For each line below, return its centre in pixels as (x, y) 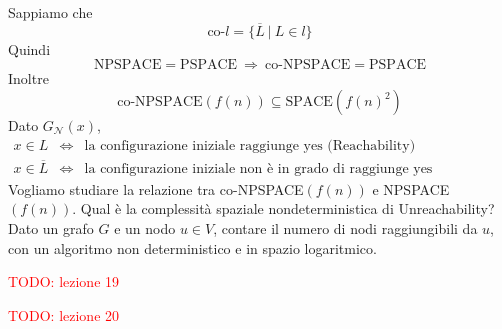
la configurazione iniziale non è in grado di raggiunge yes (258, 168)
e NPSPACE (411, 188)
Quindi (29, 48)
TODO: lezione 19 (64, 281)
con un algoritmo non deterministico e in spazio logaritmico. (192, 247)
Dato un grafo (51, 228)
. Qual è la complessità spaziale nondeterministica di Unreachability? (283, 208)
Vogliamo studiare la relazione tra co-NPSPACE (156, 188)
